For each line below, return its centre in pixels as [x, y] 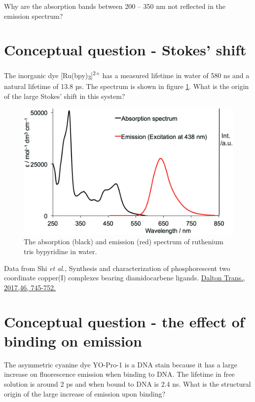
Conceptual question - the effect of [124, 321]
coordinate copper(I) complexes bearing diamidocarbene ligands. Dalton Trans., [125, 278]
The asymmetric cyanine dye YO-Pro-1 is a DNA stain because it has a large [121, 364]
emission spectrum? [34, 16]
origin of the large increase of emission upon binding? [85, 393]
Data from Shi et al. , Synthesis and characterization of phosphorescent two [117, 268]
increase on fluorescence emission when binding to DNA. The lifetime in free [119, 374]
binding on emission [73, 340]
